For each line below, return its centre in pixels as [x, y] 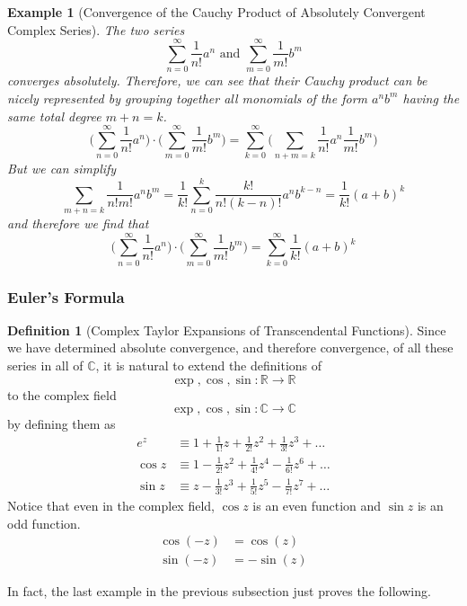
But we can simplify [62, 169]
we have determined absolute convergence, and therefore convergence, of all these [230, 348]
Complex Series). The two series [96, 29]
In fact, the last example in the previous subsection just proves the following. [219, 591]
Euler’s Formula [66, 296]
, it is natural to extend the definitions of [209, 365]
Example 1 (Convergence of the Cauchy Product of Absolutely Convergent [216, 12]
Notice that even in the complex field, [111, 506]
